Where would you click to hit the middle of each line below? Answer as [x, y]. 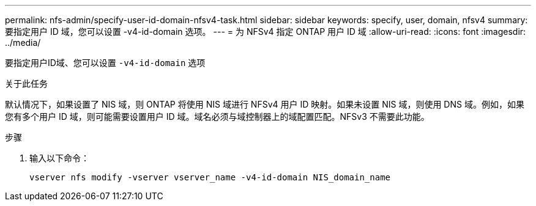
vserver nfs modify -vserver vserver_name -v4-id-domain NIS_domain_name [210, 177]
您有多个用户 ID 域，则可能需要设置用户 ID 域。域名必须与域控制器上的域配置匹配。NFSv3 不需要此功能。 [217, 116]
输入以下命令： [59, 158]
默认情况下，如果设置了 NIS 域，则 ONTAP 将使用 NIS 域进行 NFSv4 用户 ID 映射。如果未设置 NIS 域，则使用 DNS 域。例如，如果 [265, 104]
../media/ [23, 42]
